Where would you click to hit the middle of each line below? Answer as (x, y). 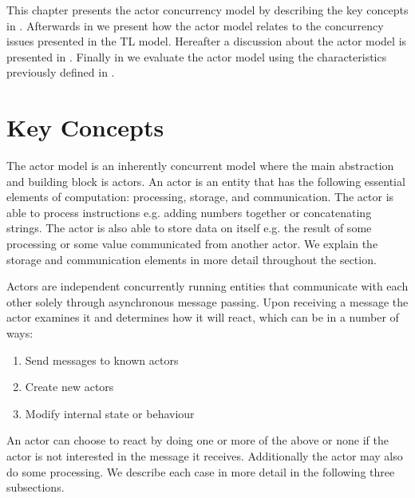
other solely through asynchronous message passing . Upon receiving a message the (207, 301)
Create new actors (69, 387)
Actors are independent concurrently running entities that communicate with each (207, 286)
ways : (20, 333)
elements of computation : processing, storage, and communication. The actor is (200, 197)
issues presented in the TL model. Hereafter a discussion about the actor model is (207, 41)
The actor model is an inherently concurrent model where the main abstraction (200, 166)
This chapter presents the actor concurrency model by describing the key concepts (207, 10)
